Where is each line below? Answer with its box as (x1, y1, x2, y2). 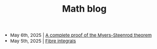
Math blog (62, 3, 107, 14)
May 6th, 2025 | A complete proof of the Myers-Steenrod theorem (10, 32, 152, 38)
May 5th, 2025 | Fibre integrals (10, 38, 77, 44)
